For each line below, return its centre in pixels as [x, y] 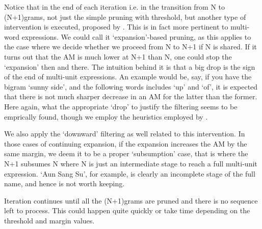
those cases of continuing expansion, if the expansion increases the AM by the [126, 143]
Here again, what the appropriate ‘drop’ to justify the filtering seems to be [121, 106]
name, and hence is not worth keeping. [64, 183]
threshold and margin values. [49, 220]
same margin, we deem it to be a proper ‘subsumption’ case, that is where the [126, 153]
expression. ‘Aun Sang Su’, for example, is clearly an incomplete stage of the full [130, 173]
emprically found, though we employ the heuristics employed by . [106, 116]
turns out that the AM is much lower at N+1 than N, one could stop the [118, 56]
